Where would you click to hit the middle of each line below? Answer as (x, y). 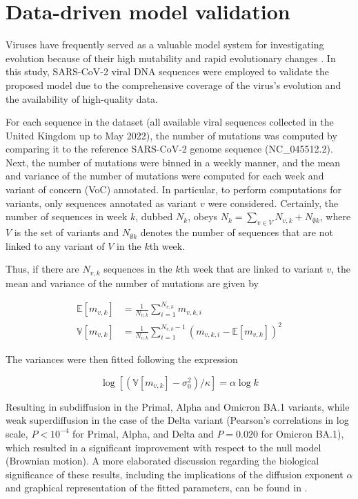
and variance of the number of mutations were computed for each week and (165, 176)
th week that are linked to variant (252, 269)
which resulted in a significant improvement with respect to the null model (163, 447)
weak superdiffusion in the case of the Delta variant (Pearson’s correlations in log (177, 420)
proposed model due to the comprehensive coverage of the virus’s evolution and (173, 85)
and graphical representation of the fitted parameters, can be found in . (157, 488)
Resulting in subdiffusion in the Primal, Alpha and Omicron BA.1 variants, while (178, 406)
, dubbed (154, 216)
